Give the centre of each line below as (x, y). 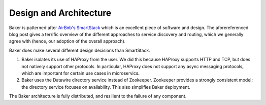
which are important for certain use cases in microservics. (81, 73)
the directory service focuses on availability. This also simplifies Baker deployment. (106, 87)
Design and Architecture (60, 13)
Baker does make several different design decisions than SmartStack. (80, 50)
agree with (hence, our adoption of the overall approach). (67, 41)
